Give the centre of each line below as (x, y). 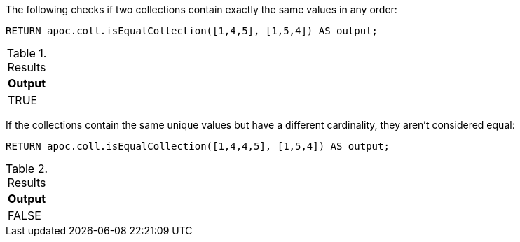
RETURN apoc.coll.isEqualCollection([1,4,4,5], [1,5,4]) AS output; (198, 146)
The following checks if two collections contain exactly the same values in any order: (201, 9)
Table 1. (27, 53)
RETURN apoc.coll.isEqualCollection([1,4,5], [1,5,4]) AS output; (192, 31)
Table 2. (27, 169)
